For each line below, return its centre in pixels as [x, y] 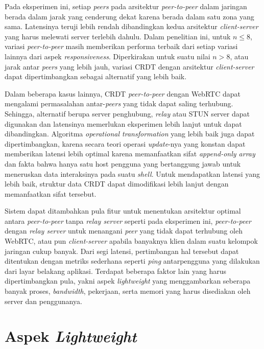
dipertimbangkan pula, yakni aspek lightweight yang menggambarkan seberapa [128, 281]
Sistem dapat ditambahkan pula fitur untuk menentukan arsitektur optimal [123, 211]
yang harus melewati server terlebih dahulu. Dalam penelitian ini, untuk [118, 36]
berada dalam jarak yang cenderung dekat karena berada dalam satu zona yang [129, 16]
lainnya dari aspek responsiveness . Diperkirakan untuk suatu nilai [107, 56]
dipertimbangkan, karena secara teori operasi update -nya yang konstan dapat [125, 143]
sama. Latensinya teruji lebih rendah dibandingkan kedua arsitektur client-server [131, 26]
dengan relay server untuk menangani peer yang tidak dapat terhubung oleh [124, 231]
